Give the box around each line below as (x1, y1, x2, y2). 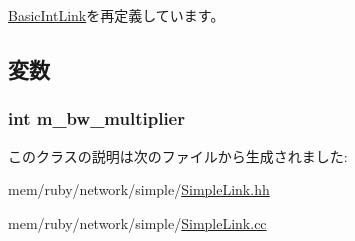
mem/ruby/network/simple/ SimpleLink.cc (8, 212, 267, 233)
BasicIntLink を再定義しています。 (8, 5, 225, 25)
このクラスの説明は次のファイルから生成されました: (8, 145, 348, 166)
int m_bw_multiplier (8, 106, 185, 131)
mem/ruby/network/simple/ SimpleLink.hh (8, 179, 270, 200)
